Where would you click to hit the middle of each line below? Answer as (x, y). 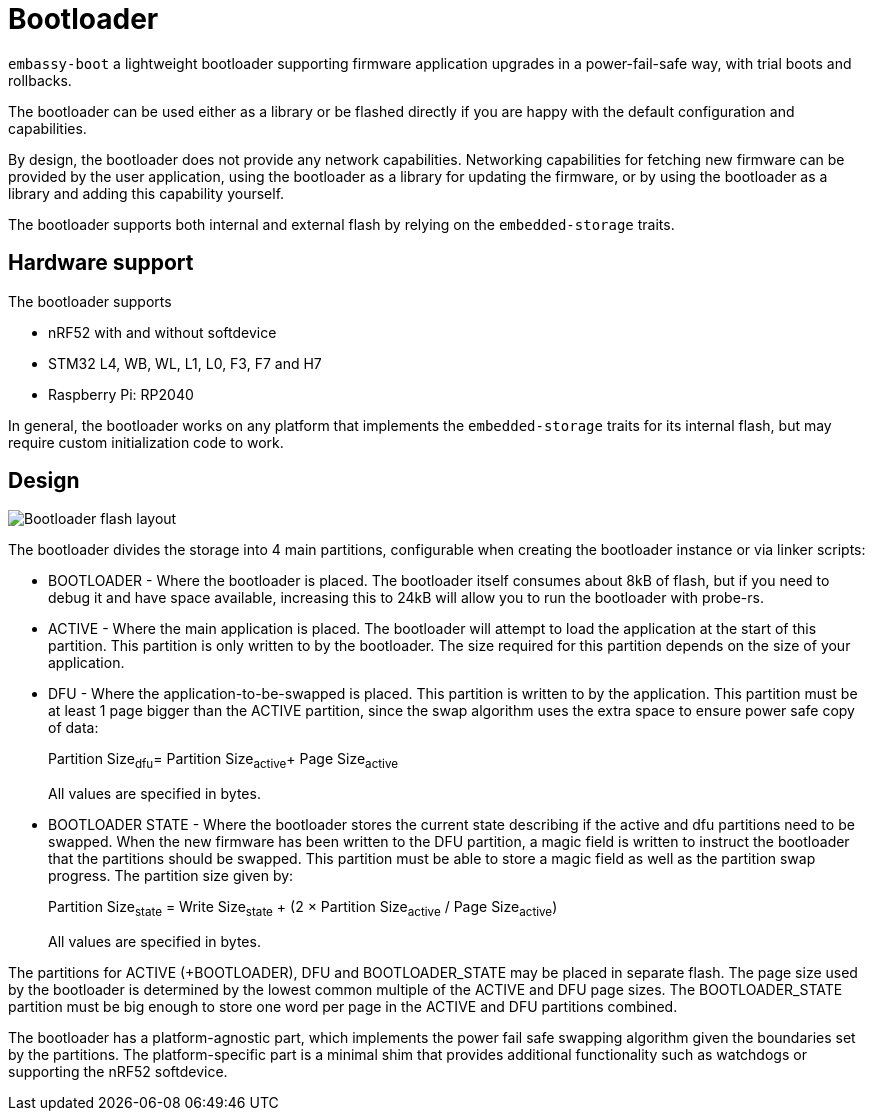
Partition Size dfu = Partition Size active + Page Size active (223, 761)
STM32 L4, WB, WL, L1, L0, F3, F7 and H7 (185, 363)
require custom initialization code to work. (146, 442)
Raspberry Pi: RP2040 (121, 394)
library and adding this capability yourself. (146, 193)
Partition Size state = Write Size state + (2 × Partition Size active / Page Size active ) (303, 909)
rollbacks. (40, 80)
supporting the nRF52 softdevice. (118, 1072)
